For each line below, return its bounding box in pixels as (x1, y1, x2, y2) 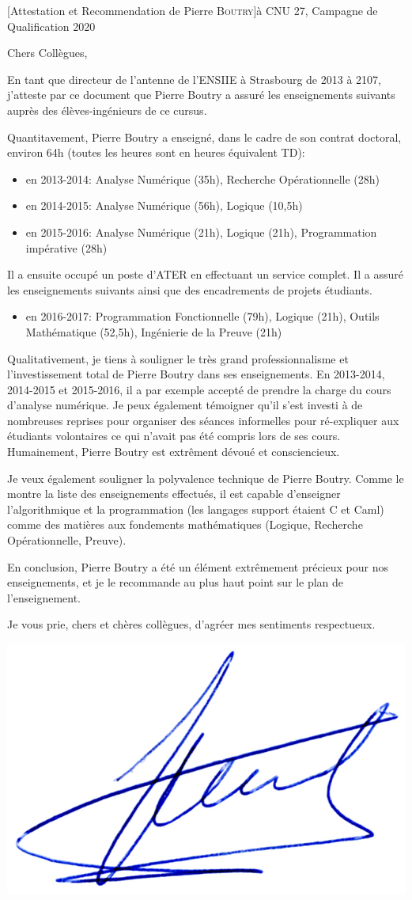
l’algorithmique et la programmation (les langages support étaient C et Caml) (7, 500, 384, 517)
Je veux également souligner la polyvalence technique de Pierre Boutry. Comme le (7, 469, 404, 486)
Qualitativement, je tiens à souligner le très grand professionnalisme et (7, 350, 349, 366)
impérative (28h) (25, 239, 108, 256)
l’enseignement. (7, 589, 81, 606)
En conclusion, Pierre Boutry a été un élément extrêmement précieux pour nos (7, 558, 389, 575)
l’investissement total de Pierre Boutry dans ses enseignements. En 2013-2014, (7, 366, 385, 382)
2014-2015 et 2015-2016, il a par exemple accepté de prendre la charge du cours (7, 381, 391, 397)
